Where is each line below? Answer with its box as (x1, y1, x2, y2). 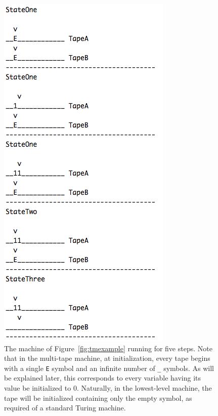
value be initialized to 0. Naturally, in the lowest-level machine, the (4, 383, 212, 393)
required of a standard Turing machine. (4, 402, 126, 413)
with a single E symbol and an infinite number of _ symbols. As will (4, 362, 214, 373)
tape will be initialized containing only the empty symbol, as (4, 392, 192, 403)
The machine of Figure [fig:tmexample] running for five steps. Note (4, 343, 212, 353)
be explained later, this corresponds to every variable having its (4, 372, 201, 383)
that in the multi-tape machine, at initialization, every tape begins (4, 353, 210, 363)
